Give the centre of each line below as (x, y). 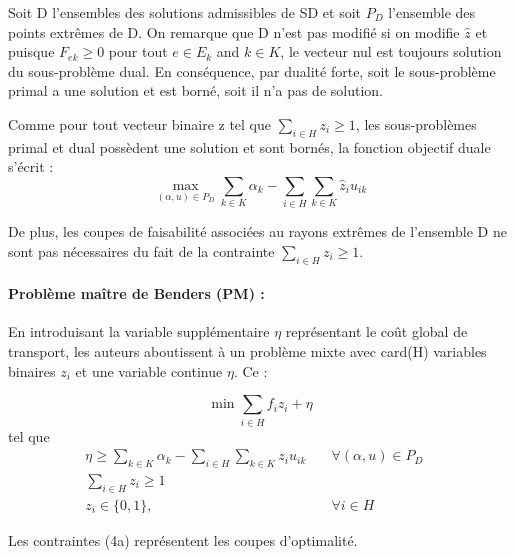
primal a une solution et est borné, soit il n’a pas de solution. (195, 90)
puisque (31, 51)
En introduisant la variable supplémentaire (139, 331)
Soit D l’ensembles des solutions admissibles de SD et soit (184, 12)
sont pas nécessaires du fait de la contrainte (141, 250)
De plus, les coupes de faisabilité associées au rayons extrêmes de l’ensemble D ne (257, 231)
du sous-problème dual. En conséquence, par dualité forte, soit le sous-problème (252, 70)
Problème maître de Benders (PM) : (136, 293)
